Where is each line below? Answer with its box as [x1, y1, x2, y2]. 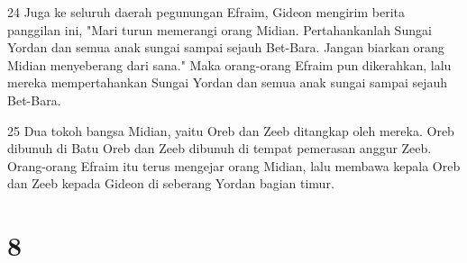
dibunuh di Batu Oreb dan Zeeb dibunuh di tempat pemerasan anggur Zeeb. [7, 139, 432, 158]
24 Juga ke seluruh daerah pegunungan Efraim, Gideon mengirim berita [7, 3, 406, 21]
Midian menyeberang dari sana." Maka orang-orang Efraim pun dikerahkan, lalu [7, 55, 452, 74]
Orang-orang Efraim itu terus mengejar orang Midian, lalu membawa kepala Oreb [7, 156, 461, 175]
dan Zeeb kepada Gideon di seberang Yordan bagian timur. [7, 174, 334, 193]
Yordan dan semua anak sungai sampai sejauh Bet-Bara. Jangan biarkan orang [7, 38, 444, 57]
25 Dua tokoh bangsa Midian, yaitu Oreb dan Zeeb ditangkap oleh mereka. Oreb [7, 121, 454, 140]
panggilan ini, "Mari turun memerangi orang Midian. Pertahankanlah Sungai [7, 20, 432, 39]
